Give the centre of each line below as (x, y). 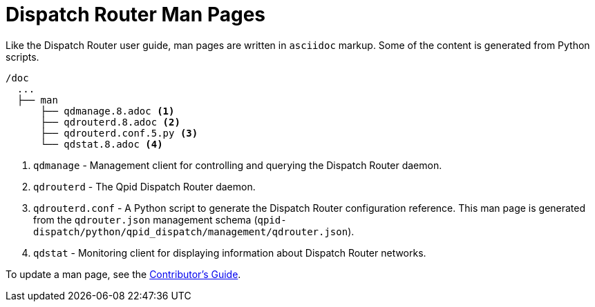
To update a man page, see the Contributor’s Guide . (123, 274)
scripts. (22, 57)
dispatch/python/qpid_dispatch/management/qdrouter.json (191, 231)
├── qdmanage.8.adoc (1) (107, 111)
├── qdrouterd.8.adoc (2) (110, 122)
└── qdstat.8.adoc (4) (102, 144)
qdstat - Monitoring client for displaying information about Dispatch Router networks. (230, 252)
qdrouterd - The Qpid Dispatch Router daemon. (144, 186)
